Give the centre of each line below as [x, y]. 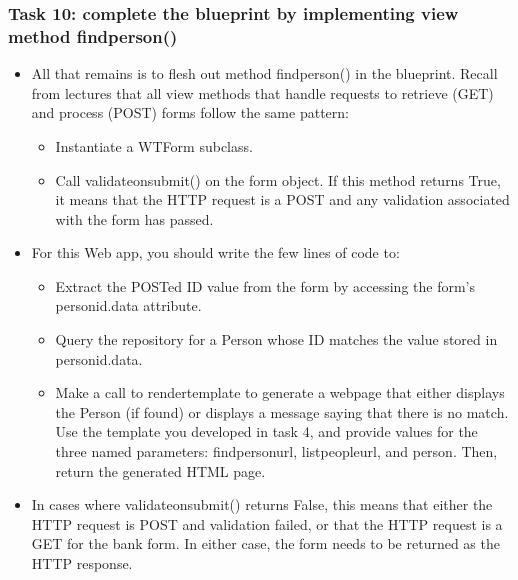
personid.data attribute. [128, 305]
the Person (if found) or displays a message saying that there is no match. [282, 411]
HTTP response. [82, 563]
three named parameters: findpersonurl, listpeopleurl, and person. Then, [276, 451]
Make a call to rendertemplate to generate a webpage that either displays [280, 392]
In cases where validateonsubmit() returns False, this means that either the [262, 504]
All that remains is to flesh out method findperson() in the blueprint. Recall [264, 73]
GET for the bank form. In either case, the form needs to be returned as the [265, 543]
